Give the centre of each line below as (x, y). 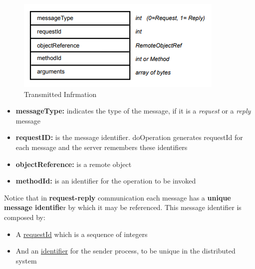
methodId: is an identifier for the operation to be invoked (106, 181)
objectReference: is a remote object (74, 164)
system (26, 260)
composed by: (25, 217)
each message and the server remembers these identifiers (102, 147)
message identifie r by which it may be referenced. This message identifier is (123, 207)
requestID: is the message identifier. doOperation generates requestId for (129, 137)
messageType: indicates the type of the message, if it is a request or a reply (133, 111)
